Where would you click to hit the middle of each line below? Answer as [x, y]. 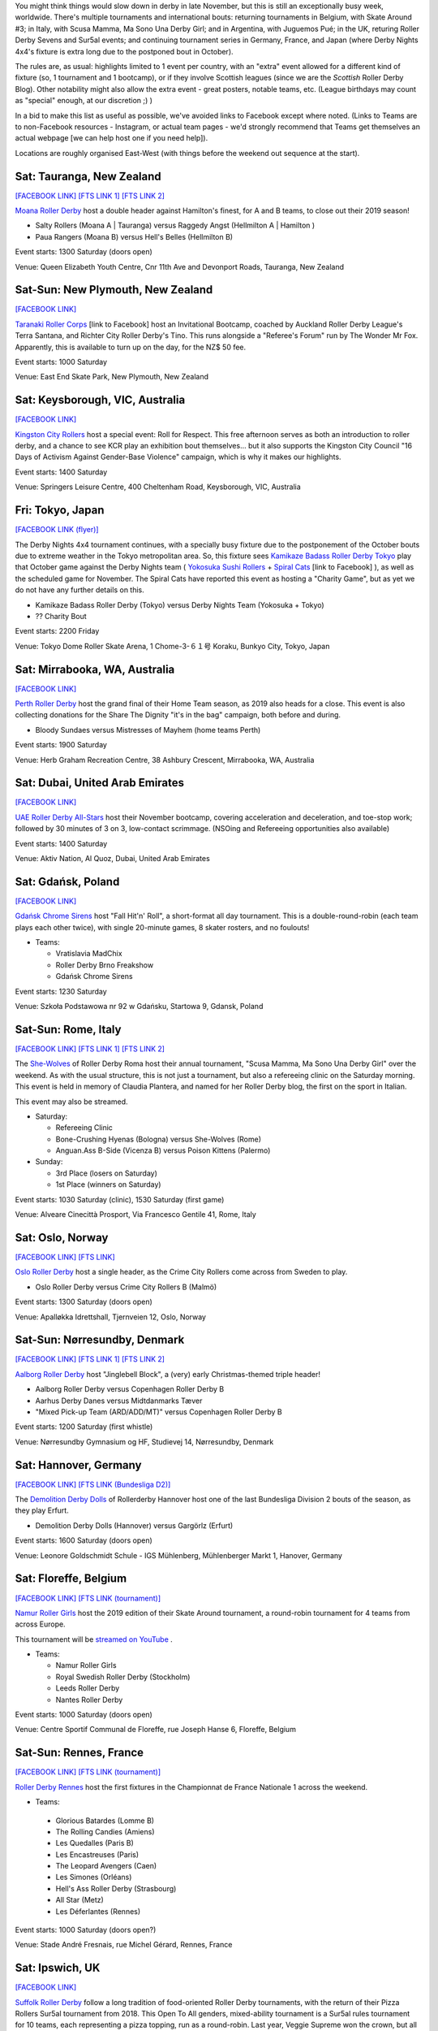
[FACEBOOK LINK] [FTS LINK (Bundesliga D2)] [93, 1484]
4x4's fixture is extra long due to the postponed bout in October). [125, 51]
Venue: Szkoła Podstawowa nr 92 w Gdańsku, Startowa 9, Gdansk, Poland [139, 1007]
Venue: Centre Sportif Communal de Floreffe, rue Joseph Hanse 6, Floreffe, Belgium [155, 1730]
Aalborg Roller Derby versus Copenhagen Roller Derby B [130, 1389]
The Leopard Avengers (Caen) [106, 1866]
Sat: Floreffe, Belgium [71, 1579]
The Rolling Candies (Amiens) [105, 1831]
